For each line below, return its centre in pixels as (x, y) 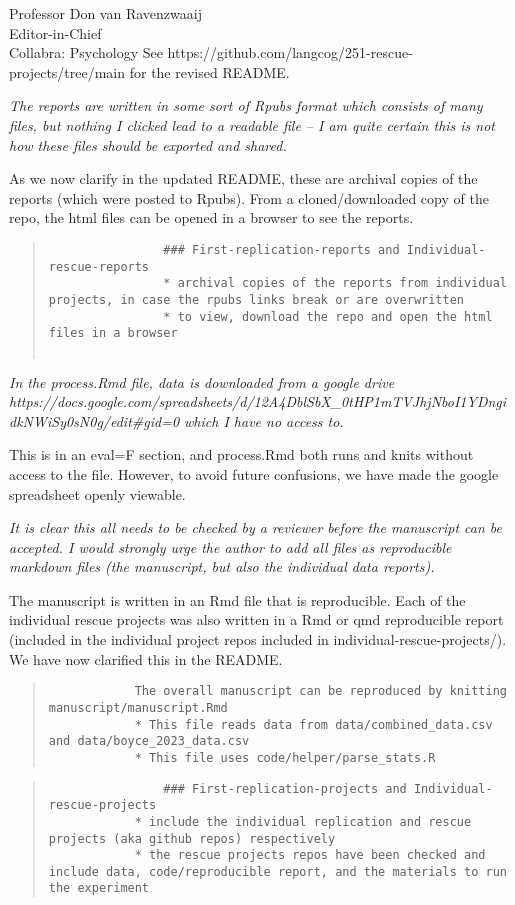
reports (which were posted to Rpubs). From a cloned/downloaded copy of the (249, 197)
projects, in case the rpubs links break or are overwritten (256, 299)
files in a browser (113, 333)
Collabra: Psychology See (86, 52)
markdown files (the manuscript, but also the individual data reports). (222, 566)
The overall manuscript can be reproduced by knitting (320, 691)
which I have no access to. (264, 420)
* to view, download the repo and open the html (328, 316)
